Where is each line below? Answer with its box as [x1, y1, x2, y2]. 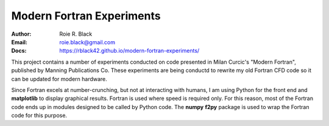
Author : [11, 30, 32, 38]
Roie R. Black [59, 30, 93, 38]
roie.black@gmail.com [59, 38, 116, 45]
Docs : [11, 47, 27, 55]
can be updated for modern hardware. [11, 75, 108, 82]
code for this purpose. [11, 112, 67, 119]
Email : [11, 38, 27, 45]
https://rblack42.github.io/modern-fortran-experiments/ [59, 47, 200, 55]
